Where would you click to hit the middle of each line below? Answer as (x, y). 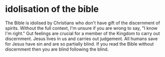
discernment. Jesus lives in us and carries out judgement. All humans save (82, 39)
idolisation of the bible (52, 9)
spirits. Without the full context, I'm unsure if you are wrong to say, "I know (81, 28)
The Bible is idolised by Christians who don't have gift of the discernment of (82, 23)
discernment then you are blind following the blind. (57, 49)
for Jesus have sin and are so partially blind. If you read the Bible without (80, 44)
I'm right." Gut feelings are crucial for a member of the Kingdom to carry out (82, 33)
